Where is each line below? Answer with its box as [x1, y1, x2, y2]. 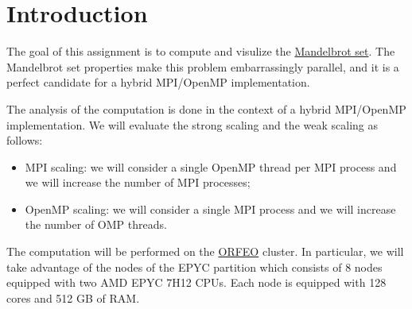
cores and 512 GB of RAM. [6, 289, 140, 306]
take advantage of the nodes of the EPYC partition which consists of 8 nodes [6, 258, 383, 275]
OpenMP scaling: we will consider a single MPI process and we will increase [25, 200, 396, 217]
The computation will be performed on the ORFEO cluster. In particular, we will [6, 243, 404, 260]
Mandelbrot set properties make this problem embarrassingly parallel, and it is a [6, 58, 399, 75]
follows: [6, 132, 43, 149]
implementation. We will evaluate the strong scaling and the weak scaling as [6, 116, 378, 133]
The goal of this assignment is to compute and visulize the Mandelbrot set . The [6, 43, 395, 60]
